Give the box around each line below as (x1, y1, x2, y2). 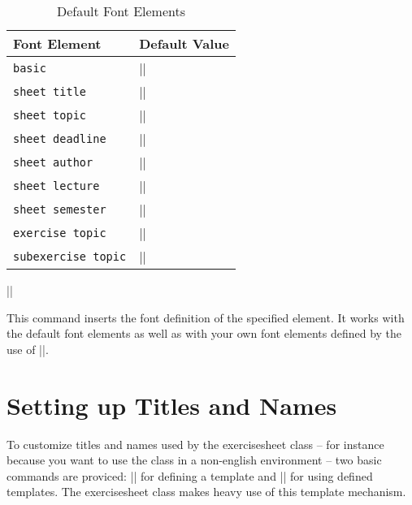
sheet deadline (13, 132, 106, 145)
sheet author (13, 155, 93, 169)
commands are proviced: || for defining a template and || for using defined (7, 467, 373, 484)
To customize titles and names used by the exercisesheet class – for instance (7, 435, 384, 452)
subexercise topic (13, 249, 127, 263)
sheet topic (13, 108, 87, 122)
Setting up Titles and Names (7, 388, 337, 421)
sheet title (13, 84, 87, 98)
